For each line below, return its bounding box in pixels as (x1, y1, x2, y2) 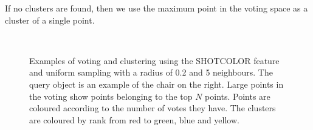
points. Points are (205, 89, 270, 102)
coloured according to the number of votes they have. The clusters (29, 102, 276, 114)
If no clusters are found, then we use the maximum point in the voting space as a (5, 2, 308, 14)
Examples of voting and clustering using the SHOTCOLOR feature (29, 54, 280, 67)
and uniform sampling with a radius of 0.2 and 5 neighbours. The (29, 66, 273, 79)
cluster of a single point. (5, 13, 95, 26)
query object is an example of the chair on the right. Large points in (29, 77, 284, 90)
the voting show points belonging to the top (29, 89, 193, 102)
